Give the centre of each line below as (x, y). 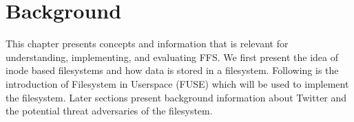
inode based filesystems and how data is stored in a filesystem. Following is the (172, 70)
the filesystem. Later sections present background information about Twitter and (176, 97)
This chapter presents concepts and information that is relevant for (147, 44)
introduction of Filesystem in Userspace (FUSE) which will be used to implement (177, 83)
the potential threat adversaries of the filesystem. (109, 111)
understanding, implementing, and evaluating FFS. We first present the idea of (172, 57)
